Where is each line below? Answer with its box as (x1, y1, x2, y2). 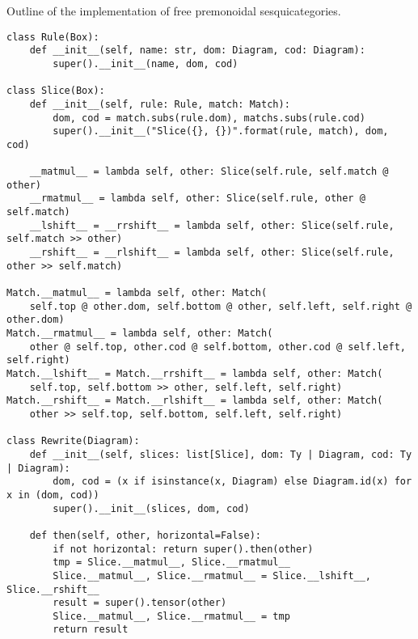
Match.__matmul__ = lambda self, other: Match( (6, 287, 268, 299)
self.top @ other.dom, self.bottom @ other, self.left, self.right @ (29, 300, 412, 312)
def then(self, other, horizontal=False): (29, 529, 261, 541)
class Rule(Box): (6, 31, 99, 43)
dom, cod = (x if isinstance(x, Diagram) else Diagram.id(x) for (53, 476, 412, 488)
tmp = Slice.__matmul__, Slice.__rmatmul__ (53, 556, 290, 569)
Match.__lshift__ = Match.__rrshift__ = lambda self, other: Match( (6, 368, 383, 379)
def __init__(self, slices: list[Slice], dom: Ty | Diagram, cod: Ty (29, 448, 412, 460)
